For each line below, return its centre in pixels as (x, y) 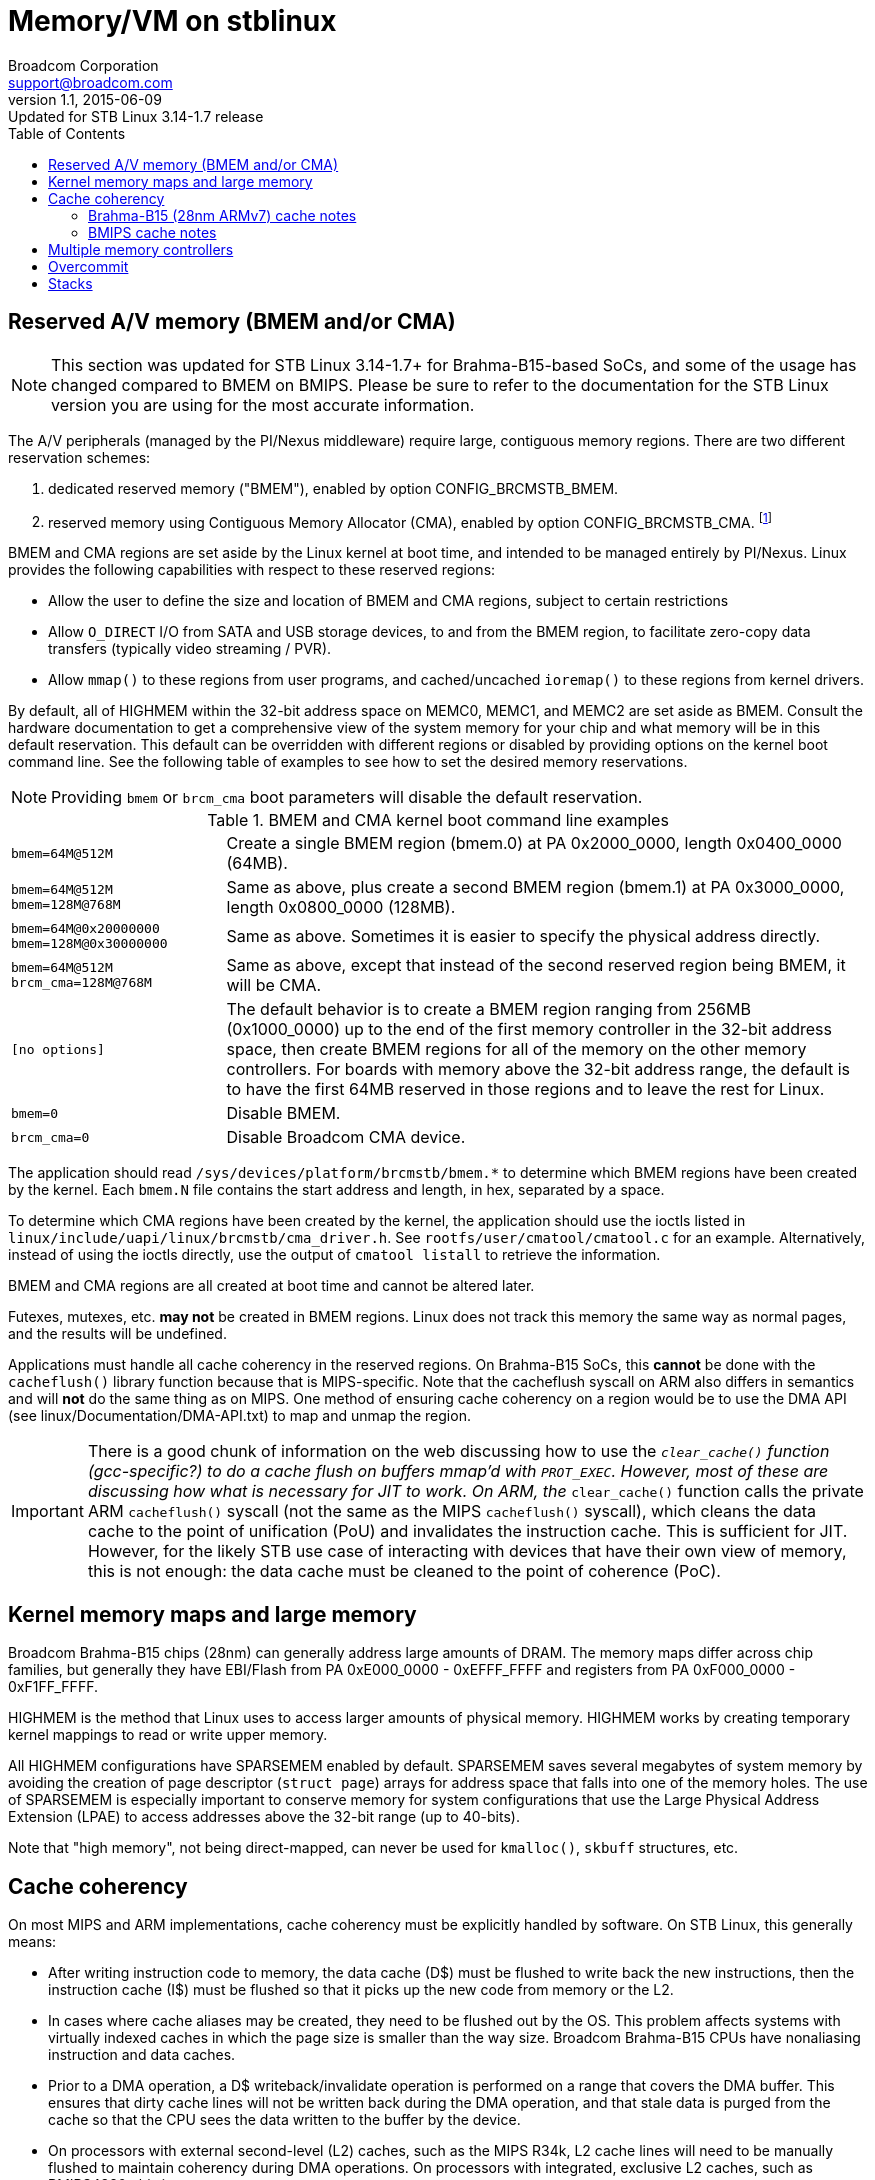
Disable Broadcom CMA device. (346, 1137)
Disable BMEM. (283, 1113)
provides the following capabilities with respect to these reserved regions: (252, 570)
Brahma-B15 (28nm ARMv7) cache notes (222, 215)
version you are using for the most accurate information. (263, 404)
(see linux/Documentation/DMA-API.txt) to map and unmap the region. (239, 1416)
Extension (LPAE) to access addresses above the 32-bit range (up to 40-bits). (264, 1817)
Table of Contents (67, 133)
